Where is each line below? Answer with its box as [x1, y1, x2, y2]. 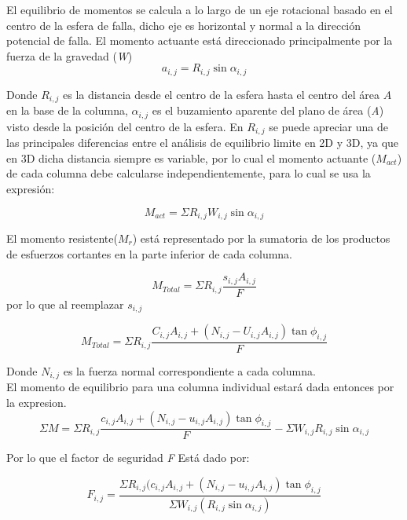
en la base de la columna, [6, 102, 128, 119]
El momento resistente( [6, 230, 118, 247]
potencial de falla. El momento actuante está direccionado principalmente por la [6, 32, 393, 49]
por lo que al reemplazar [6, 295, 124, 312]
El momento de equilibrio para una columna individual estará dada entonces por [6, 379, 394, 395]
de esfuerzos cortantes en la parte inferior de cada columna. [6, 245, 293, 262]
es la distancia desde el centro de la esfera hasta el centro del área [63, 86, 380, 102]
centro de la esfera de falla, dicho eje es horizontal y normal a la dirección [6, 16, 361, 33]
